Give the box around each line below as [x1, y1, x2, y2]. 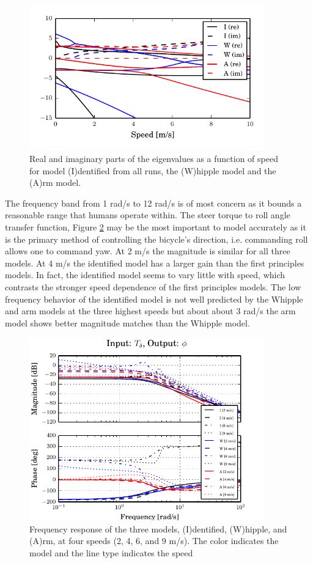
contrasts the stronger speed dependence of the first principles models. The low [5, 280, 301, 293]
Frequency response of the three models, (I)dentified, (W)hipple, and [29, 522, 287, 535]
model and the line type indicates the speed [29, 546, 193, 559]
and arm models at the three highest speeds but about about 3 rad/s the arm [5, 304, 296, 317]
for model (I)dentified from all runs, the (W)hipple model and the [29, 164, 276, 177]
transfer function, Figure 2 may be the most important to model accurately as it [5, 221, 306, 233]
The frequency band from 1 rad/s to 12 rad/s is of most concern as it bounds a [5, 196, 302, 209]
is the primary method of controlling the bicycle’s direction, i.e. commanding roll [5, 232, 308, 245]
